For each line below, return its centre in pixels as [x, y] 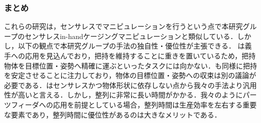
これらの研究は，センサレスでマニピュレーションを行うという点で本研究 [123, 26]
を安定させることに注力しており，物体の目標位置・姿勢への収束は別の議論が [130, 75]
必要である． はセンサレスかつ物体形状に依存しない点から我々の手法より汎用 [130, 85]
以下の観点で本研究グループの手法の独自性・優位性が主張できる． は [131, 46]
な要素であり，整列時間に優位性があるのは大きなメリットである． [113, 114]
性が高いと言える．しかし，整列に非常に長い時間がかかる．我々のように [123, 95]
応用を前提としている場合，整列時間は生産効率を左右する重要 [155, 104]
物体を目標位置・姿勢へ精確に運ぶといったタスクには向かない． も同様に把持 [130, 65]
